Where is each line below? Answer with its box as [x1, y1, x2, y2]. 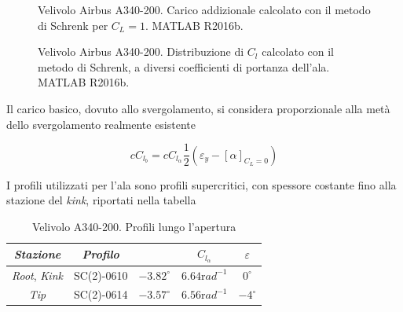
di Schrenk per [38, 17, 108, 33]
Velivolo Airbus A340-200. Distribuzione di [38, 43, 244, 60]
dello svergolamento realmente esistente [6, 116, 196, 132]
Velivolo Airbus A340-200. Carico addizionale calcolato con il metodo [38, 2, 371, 17]
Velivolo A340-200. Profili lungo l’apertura [31, 218, 236, 234]
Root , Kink [12, 266, 63, 283]
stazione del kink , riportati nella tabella [6, 192, 196, 208]
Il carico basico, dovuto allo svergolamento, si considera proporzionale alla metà [6, 100, 390, 116]
